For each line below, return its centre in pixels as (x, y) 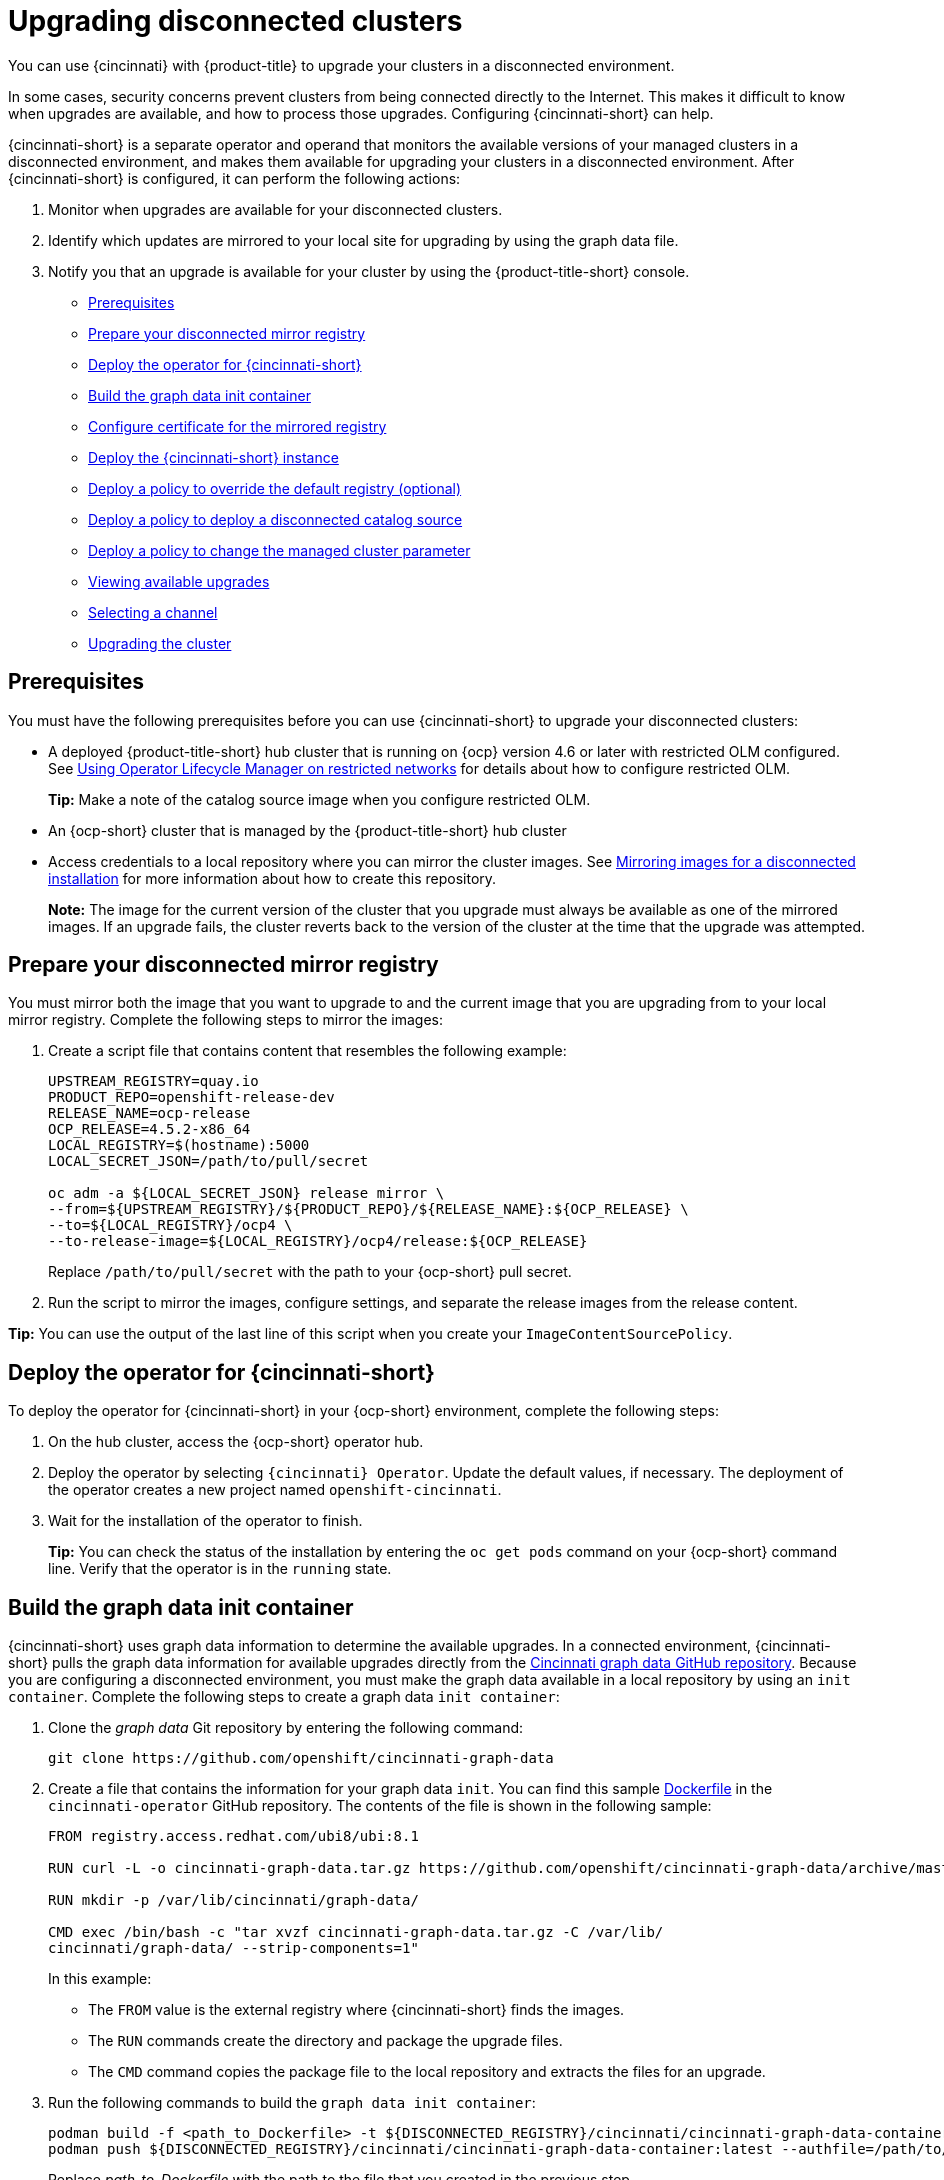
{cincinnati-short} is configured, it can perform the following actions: (234, 178)
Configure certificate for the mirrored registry (237, 426)
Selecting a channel (153, 612)
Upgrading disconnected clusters (235, 21)
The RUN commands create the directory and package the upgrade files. (325, 2041)
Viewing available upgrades (179, 581)
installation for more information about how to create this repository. (272, 878)
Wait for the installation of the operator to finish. (205, 1521)
